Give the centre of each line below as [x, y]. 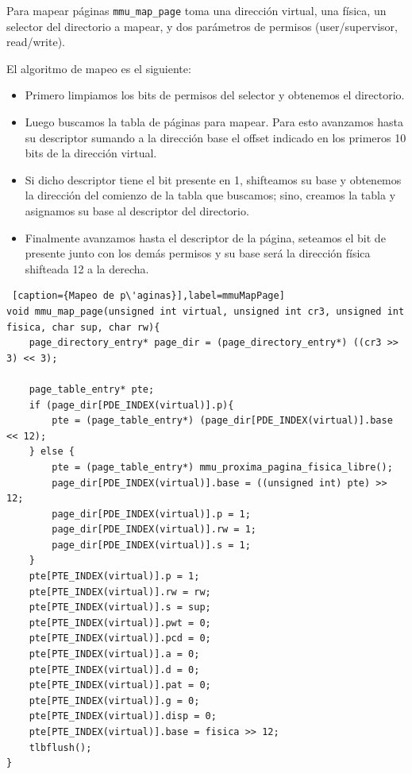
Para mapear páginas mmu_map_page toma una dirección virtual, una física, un [196, 10]
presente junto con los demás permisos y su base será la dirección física [198, 253]
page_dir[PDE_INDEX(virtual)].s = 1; [151, 545]
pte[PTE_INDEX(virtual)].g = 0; [114, 700]
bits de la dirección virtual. [91, 153]
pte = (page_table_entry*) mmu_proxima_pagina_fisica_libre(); [222, 467]
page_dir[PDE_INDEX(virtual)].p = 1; [151, 514]
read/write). [36, 42]
